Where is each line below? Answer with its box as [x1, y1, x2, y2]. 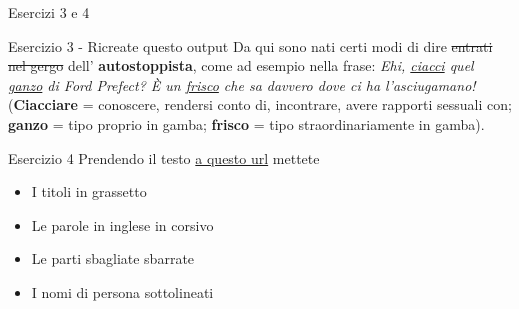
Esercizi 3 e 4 [8, 2, 90, 22]
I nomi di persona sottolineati [31, 281, 214, 302]
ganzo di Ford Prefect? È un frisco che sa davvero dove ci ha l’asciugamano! [8, 74, 476, 95]
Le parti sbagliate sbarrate [31, 248, 195, 269]
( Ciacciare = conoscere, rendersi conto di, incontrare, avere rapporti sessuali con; [8, 94, 512, 115]
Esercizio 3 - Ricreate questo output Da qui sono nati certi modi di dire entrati [8, 35, 493, 56]
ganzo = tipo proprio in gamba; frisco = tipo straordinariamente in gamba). [8, 113, 485, 134]
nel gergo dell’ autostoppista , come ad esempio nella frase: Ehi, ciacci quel [8, 55, 474, 76]
